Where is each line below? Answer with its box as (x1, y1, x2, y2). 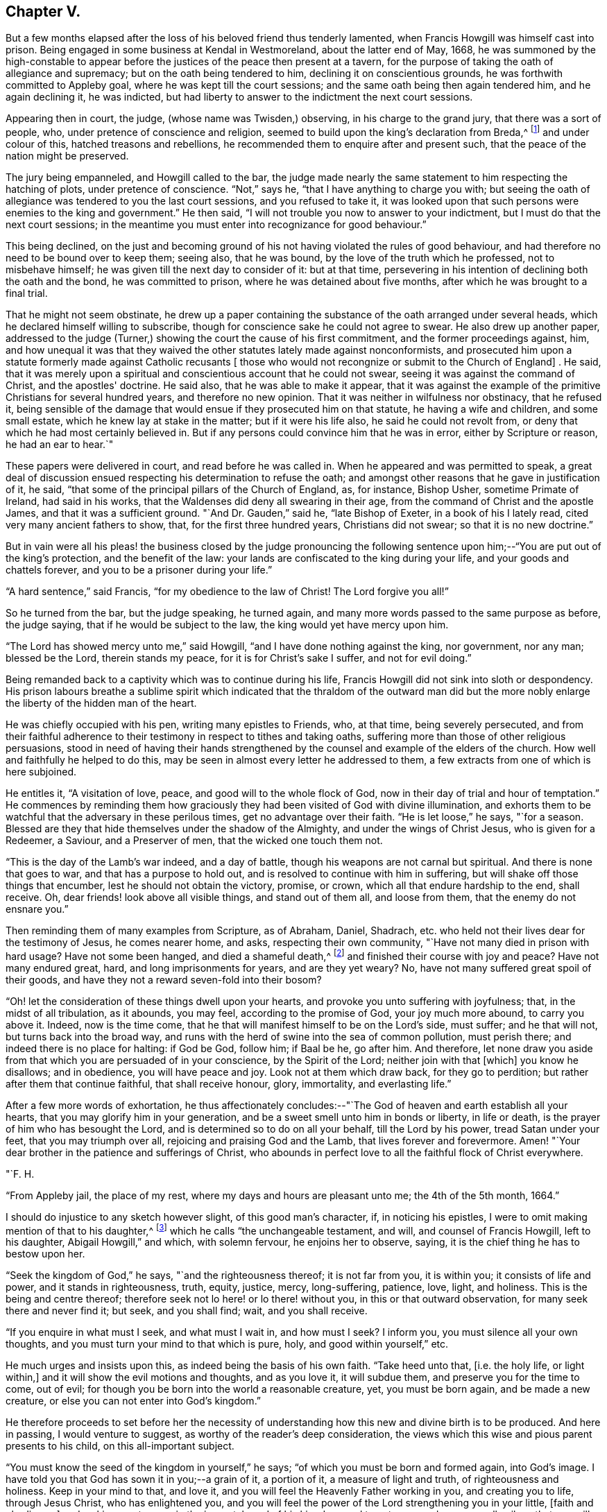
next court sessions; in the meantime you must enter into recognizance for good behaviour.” (6, 218, 427, 231)
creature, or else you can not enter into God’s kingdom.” (6, 1395, 262, 1407)
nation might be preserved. (6, 150, 129, 162)
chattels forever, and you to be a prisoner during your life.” (6, 564, 273, 576)
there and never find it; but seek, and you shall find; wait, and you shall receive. (6, 1305, 368, 1317)
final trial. (6, 287, 48, 300)
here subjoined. (6, 766, 77, 778)
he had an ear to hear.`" (6, 438, 114, 451)
